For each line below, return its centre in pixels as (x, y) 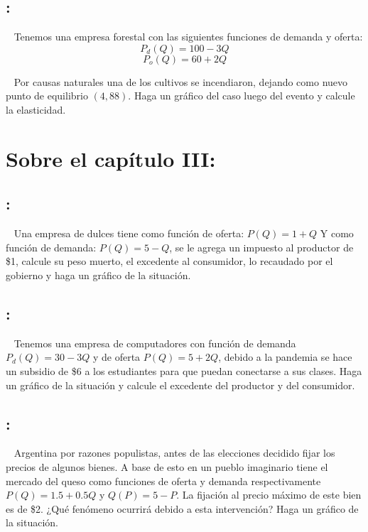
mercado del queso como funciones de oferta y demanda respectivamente (163, 481)
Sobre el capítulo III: (111, 158)
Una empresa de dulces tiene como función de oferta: (129, 233)
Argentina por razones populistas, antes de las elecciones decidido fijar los (174, 453)
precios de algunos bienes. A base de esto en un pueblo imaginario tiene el (167, 466)
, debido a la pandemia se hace (285, 357)
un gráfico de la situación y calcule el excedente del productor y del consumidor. (180, 385)
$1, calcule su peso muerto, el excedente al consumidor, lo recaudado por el (169, 261)
